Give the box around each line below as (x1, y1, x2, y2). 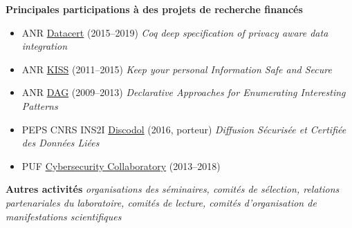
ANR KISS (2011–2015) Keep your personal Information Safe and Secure (21, 61, 332, 76)
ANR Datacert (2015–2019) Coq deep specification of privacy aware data (21, 25, 328, 39)
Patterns (21, 98, 58, 113)
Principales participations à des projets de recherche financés (6, 2, 303, 16)
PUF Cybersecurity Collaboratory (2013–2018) (21, 158, 221, 173)
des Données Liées (21, 135, 100, 150)
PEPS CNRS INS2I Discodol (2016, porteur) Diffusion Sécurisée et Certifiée (21, 122, 346, 136)
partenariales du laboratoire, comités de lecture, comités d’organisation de (6, 195, 317, 209)
